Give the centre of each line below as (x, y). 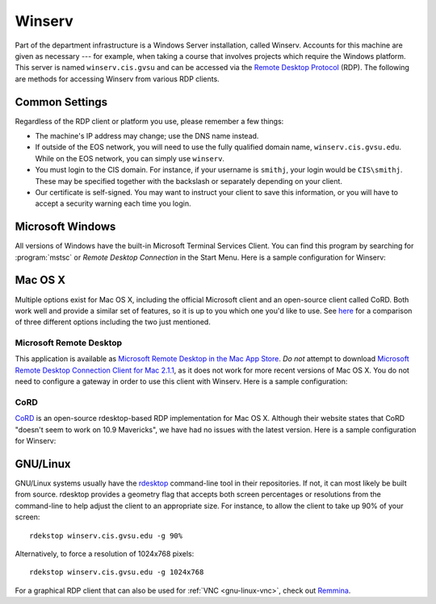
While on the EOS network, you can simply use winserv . (130, 158)
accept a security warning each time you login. (113, 204)
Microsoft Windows (65, 227)
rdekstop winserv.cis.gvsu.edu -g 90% (106, 535)
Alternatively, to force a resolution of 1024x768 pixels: (105, 554)
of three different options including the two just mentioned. (113, 322)
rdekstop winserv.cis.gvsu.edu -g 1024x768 (117, 572)
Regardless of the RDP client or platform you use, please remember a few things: (149, 121)
